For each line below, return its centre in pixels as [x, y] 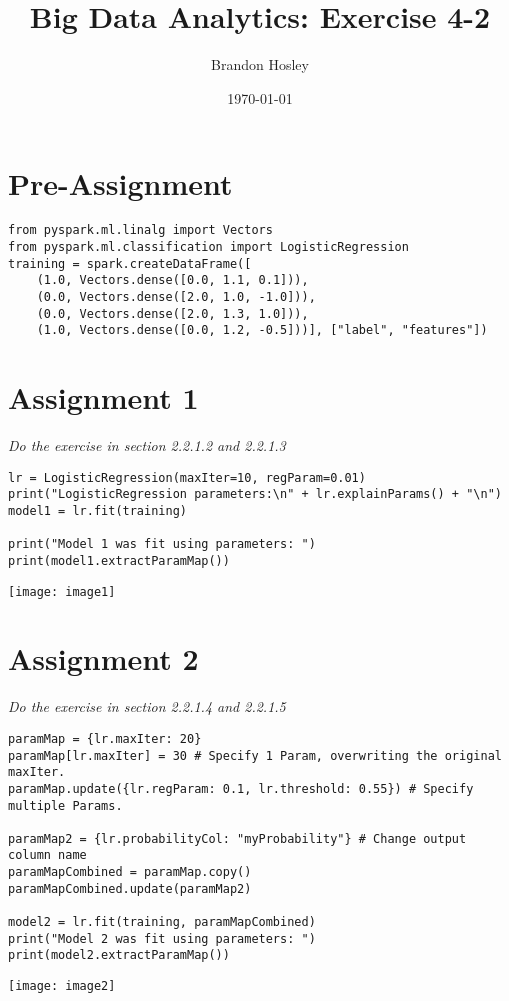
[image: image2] [62, 986]
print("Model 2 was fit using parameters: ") [162, 938]
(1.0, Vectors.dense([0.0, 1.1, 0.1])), [172, 280]
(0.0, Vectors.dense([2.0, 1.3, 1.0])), [172, 313]
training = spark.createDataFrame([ [130, 263]
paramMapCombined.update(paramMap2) [130, 888]
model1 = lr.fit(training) [97, 510]
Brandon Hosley [260, 64]
